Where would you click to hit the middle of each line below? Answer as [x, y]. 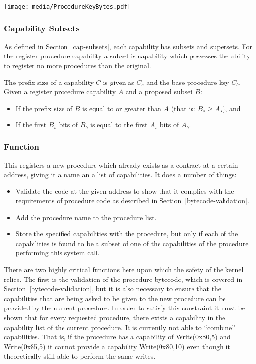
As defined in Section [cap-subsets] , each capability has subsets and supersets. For [128, 46]
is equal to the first [119, 125]
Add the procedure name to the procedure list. [86, 217]
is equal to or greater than [122, 108]
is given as [119, 82]
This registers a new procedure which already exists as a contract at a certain [121, 165]
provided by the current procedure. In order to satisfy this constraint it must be [125, 308]
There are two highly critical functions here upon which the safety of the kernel [124, 269]
